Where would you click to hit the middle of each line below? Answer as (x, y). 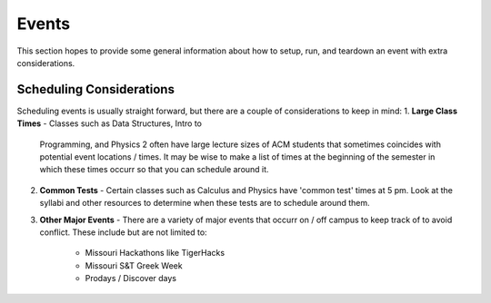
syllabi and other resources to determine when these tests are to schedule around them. (205, 203)
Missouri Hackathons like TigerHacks (155, 253)
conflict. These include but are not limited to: (124, 232)
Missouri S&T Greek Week (134, 265)
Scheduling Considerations (95, 89)
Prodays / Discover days (131, 279)
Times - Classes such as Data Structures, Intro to (110, 123)
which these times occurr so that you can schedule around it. (154, 170)
